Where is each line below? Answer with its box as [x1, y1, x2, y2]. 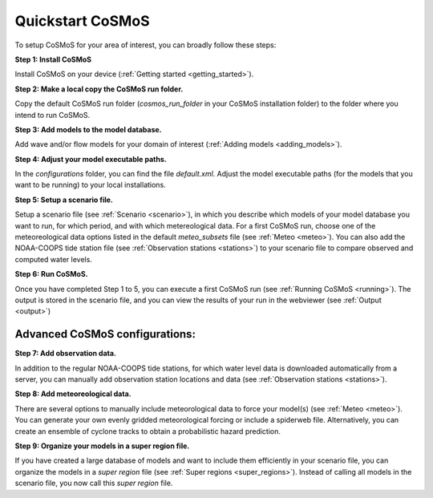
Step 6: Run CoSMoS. [14, 269, 88, 279]
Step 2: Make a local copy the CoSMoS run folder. [14, 84, 184, 94]
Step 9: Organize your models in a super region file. [14, 441, 190, 451]
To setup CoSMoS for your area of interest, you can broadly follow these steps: [14, 40, 277, 50]
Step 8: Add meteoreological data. [14, 389, 132, 399]
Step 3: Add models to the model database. [14, 124, 162, 134]
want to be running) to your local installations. [14, 180, 166, 190]
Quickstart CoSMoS [14, 12, 150, 30]
